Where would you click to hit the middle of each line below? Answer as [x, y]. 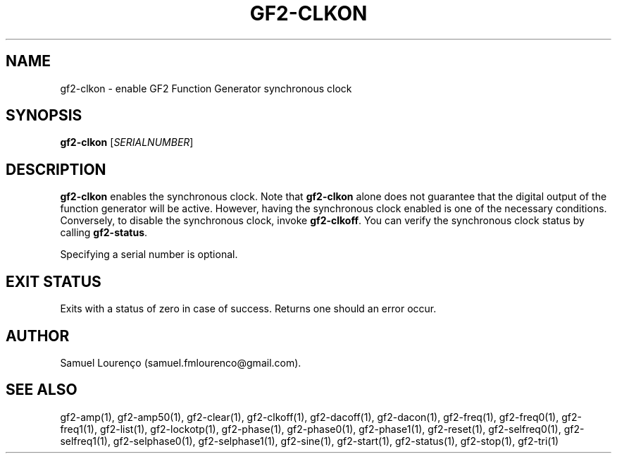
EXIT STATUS [54, 281]
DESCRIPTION [56, 169]
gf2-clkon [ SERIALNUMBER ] [127, 142]
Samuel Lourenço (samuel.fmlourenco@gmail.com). [181, 362]
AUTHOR [38, 336]
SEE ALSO [42, 390]
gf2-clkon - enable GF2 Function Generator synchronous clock [206, 88]
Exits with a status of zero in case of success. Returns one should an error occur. [248, 309]
